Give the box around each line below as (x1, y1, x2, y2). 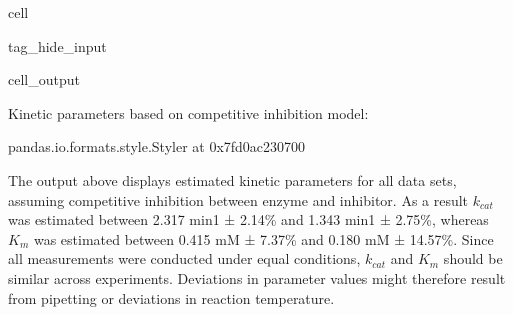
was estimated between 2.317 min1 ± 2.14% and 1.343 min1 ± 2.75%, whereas (8, 209, 489, 230)
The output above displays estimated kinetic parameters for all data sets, (8, 169, 457, 190)
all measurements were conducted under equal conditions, (8, 248, 361, 269)
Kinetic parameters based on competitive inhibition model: (8, 102, 369, 123)
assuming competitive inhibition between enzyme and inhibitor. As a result (8, 189, 469, 210)
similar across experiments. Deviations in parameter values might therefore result (8, 267, 506, 288)
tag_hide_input (8, 35, 107, 56)
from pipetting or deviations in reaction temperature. (8, 287, 335, 308)
